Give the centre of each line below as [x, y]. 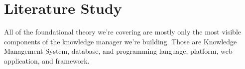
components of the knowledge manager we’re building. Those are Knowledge [121, 41]
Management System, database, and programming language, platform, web [118, 51]
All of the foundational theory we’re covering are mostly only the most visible [122, 32]
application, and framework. [47, 60]
